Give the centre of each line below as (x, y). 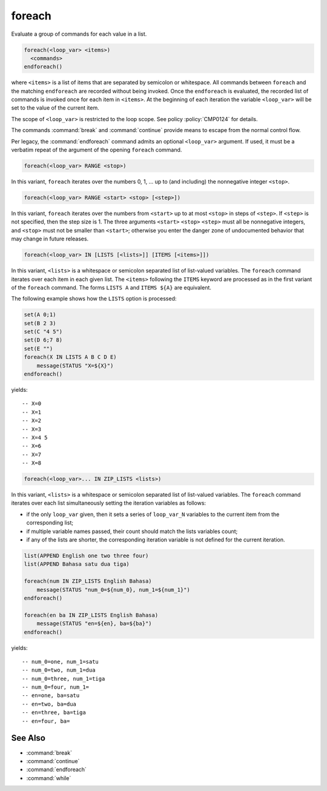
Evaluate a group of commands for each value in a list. (79, 34)
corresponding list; (50, 523)
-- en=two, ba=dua (49, 704)
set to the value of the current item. (55, 108)
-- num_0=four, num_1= (56, 687)
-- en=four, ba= (46, 721)
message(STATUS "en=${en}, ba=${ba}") (94, 624)
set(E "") (38, 349)
